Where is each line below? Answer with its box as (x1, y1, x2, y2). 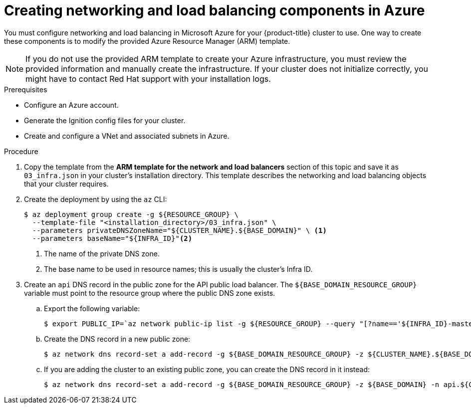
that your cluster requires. (24, 179, 109, 188)
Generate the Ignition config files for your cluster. (24, 116, 186, 125)
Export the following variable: (44, 304, 140, 313)
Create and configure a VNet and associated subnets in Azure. (24, 131, 230, 140)
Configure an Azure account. (24, 100, 119, 109)
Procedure (4, 147, 38, 156)
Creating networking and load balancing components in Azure (4, 2, 425, 19)
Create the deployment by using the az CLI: (24, 195, 167, 204)
